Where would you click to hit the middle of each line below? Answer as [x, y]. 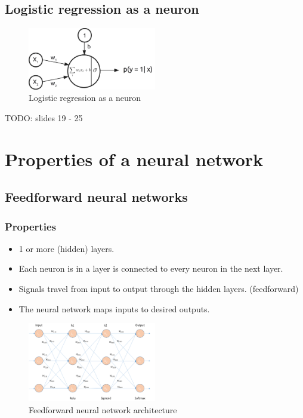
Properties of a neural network [134, 159]
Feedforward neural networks [96, 197]
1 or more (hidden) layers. [67, 248]
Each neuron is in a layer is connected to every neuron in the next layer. [151, 268]
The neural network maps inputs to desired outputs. [114, 308]
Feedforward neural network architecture [103, 409]
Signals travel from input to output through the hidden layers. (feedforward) [159, 289]
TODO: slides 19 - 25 [44, 117]
